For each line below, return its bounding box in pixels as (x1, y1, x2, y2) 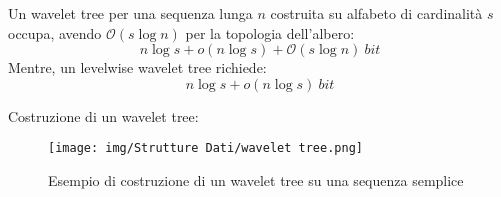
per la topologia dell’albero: (185, 22, 355, 43)
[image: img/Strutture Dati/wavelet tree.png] (48, 141, 363, 156)
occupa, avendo (8, 22, 102, 43)
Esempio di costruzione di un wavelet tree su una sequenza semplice (48, 170, 464, 191)
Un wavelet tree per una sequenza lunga (8, 3, 253, 23)
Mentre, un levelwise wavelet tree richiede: (8, 57, 267, 78)
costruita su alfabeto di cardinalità (270, 3, 483, 23)
